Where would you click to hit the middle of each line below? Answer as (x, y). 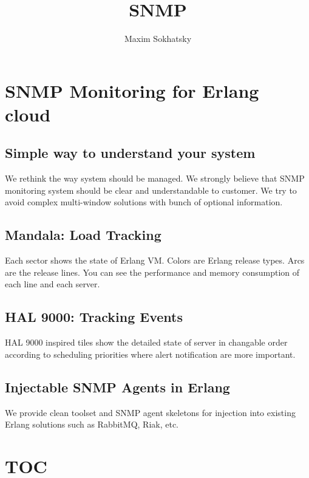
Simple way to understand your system (130, 153)
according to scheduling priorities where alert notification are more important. (150, 354)
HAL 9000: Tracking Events (94, 317)
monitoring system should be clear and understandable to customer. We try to (151, 190)
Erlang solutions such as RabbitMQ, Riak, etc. (92, 424)
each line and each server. (53, 284)
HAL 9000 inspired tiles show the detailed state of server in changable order (146, 342)
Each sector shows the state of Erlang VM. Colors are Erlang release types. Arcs (155, 260)
